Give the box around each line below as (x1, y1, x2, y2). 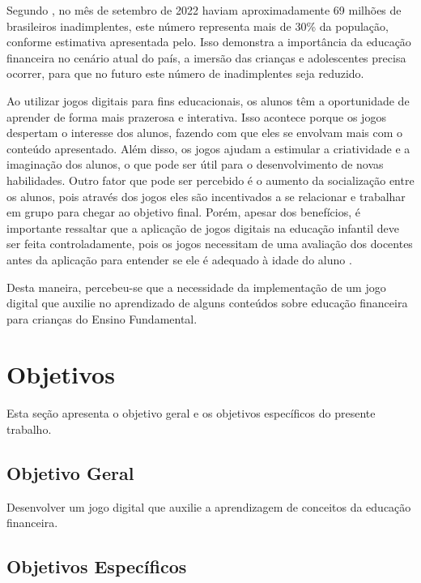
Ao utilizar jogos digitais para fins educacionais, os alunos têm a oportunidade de (6, 92, 410, 109)
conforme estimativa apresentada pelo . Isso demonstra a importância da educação (6, 33, 411, 50)
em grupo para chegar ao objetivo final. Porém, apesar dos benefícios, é (6, 204, 360, 221)
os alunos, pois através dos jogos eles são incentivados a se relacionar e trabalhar (6, 187, 406, 204)
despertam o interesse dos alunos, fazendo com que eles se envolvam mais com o (6, 124, 403, 141)
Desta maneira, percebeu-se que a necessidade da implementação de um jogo (6, 278, 386, 295)
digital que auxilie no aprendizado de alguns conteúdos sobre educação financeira (6, 294, 408, 311)
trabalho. (6, 421, 52, 437)
